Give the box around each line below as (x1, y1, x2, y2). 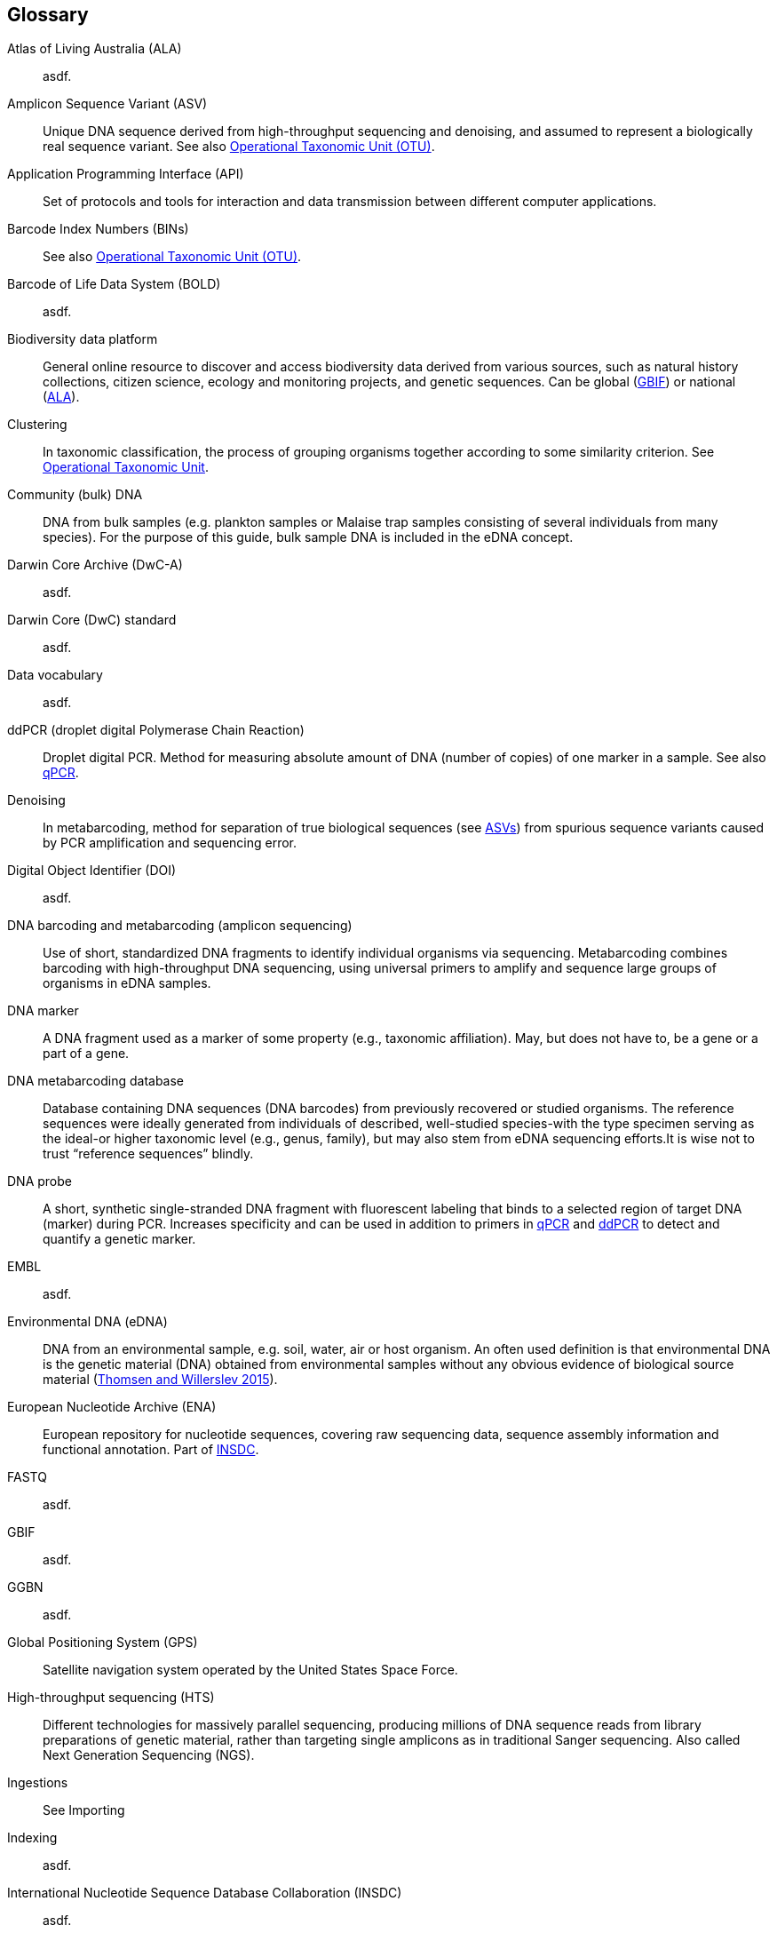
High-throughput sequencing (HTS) (7, 1690, 215, 1706)
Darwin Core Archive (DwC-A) (7, 557, 183, 573)
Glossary (7, 4, 89, 26)
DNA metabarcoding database (7, 1073, 185, 1089)
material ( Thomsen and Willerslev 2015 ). (43, 1372, 278, 1388)
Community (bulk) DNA (7, 487, 143, 503)
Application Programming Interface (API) (7, 166, 244, 182)
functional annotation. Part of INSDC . (43, 1442, 259, 1458)
